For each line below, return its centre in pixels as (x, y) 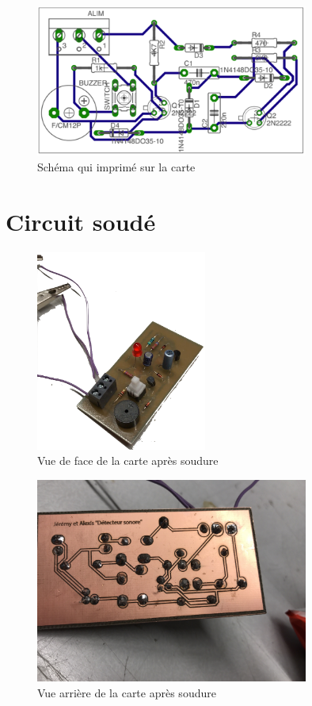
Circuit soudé (81, 221)
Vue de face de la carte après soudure (128, 460)
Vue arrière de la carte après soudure (127, 692)
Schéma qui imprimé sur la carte (116, 166)
